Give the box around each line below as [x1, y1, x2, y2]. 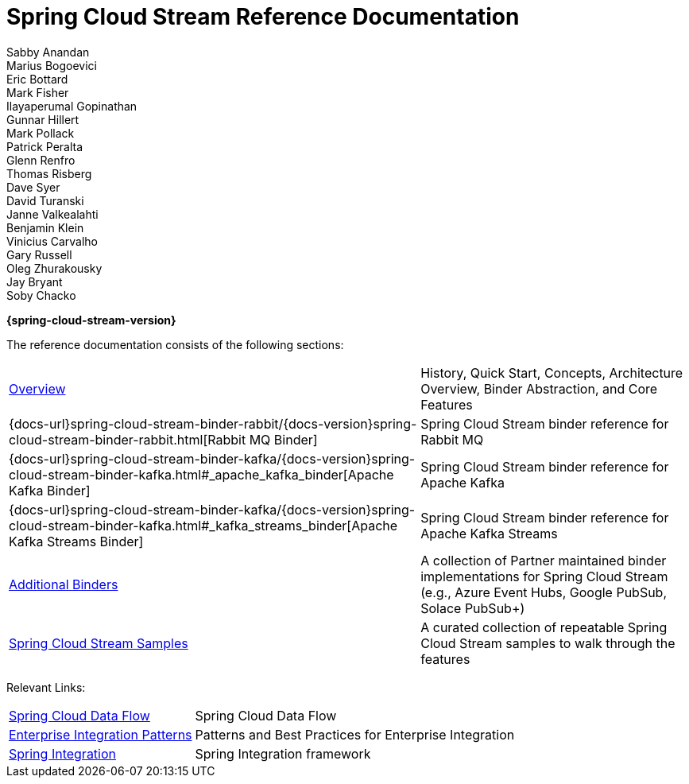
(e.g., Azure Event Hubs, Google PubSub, [420, 584, 668, 600]
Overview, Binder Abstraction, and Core [420, 380, 658, 397]
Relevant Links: [6, 680, 86, 694]
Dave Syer [6, 180, 60, 194]
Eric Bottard [6, 72, 68, 86]
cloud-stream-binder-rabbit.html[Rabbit [9, 431, 246, 448]
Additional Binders [9, 576, 118, 592]
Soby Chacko [6, 288, 76, 302]
